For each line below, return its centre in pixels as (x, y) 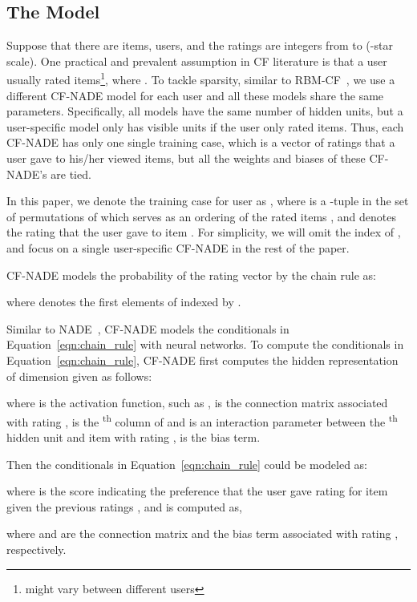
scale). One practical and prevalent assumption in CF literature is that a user (197, 61)
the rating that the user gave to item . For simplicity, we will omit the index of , (204, 232)
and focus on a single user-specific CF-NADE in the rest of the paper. (178, 247)
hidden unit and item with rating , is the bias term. (134, 436)
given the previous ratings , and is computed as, (124, 506)
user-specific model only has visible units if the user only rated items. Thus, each (205, 126)
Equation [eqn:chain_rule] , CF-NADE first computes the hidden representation (202, 360)
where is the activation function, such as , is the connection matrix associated (197, 403)
